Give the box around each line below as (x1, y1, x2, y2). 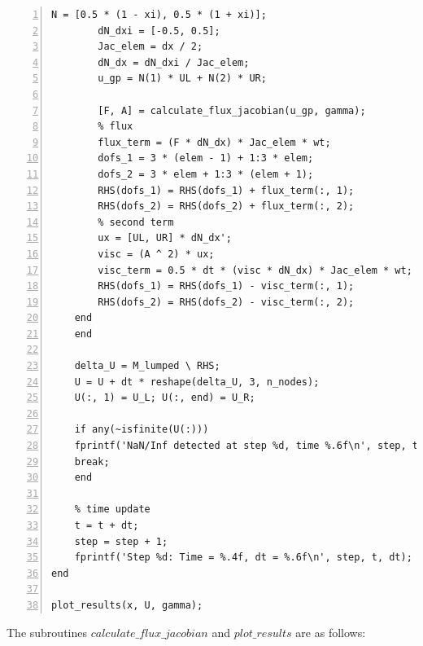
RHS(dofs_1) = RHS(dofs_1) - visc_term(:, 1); (98, 280, 355, 292)
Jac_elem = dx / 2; (98, 41, 203, 53)
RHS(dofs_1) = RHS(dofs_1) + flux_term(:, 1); (98, 184, 355, 196)
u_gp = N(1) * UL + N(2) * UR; (98, 73, 267, 85)
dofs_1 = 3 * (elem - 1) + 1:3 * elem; (98, 152, 314, 165)
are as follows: (295, 623, 366, 640)
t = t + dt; (74, 520, 139, 531)
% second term (98, 216, 174, 228)
